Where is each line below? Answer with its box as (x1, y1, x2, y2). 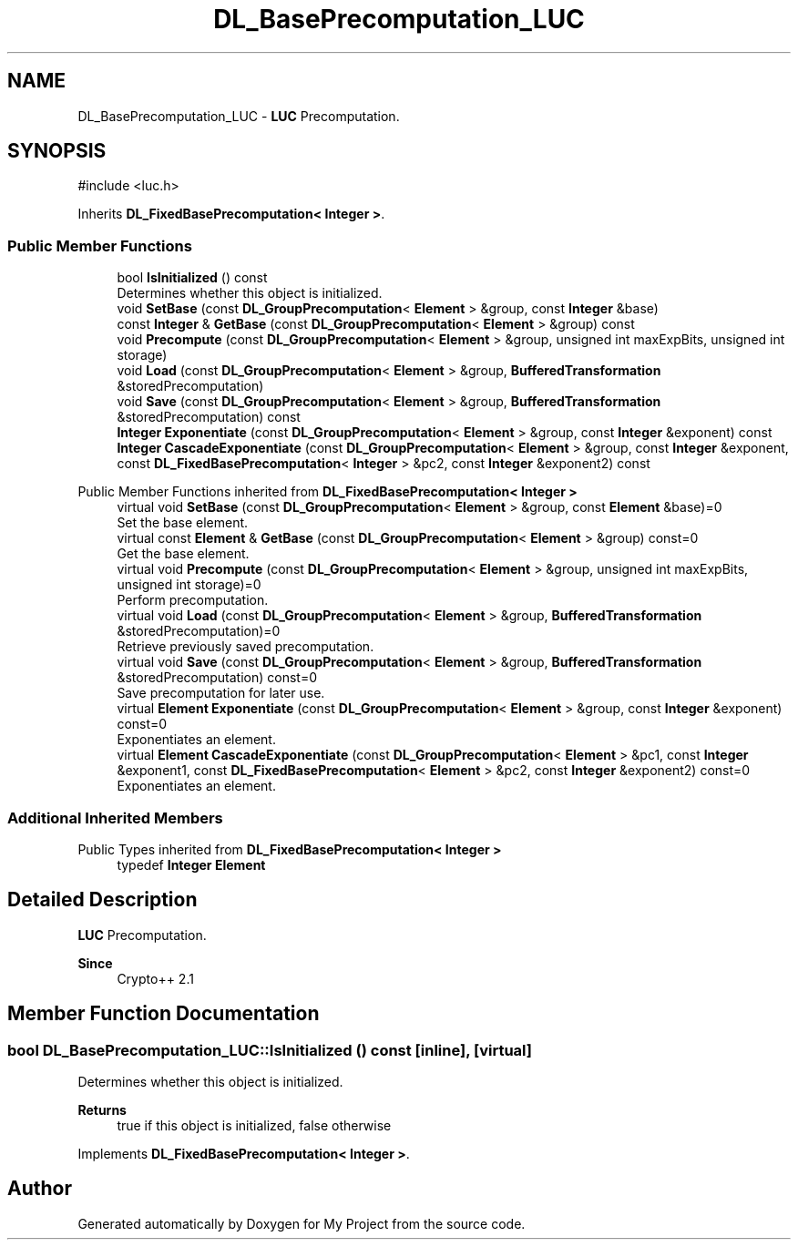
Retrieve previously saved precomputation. (117, 639, 374, 655)
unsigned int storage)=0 (117, 577, 261, 593)
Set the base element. (117, 515, 249, 531)
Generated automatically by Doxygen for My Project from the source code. (77, 1215, 526, 1232)
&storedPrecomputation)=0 (117, 623, 281, 639)
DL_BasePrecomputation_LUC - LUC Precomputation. (77, 107, 400, 124)
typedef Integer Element (117, 856, 266, 873)
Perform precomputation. (117, 592, 269, 608)
